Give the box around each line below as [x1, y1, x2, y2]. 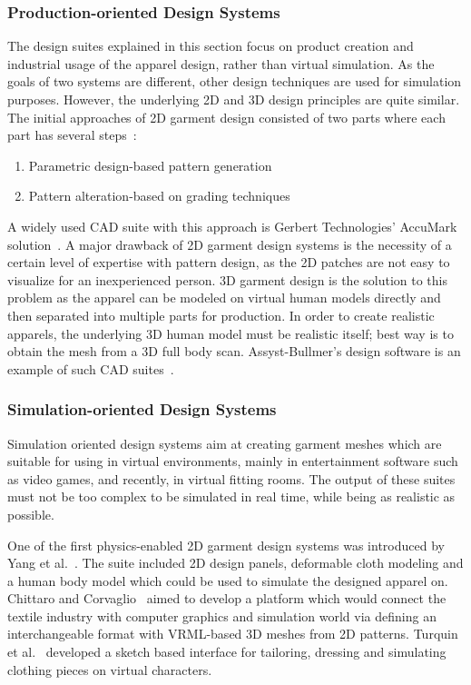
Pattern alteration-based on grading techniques [28, 186, 290, 205]
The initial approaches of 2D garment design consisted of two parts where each [7, 107, 446, 126]
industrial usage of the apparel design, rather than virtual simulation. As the [7, 54, 435, 73]
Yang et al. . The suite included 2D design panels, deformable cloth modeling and [7, 553, 464, 572]
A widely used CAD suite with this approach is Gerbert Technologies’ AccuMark [7, 216, 457, 235]
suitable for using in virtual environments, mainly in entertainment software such [7, 452, 458, 471]
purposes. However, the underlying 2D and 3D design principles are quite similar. [7, 90, 460, 108]
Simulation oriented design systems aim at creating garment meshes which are [7, 433, 442, 452]
